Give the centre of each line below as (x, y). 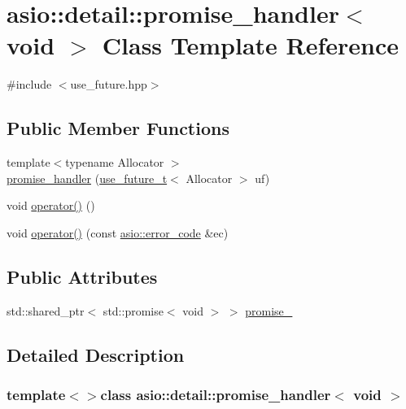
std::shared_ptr (46, 310)
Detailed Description (96, 354)
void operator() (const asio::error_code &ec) (118, 232)
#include (29, 84)
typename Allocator (115, 162)
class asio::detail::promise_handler (216, 394)
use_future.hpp (109, 84)
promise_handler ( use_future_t (87, 178)
